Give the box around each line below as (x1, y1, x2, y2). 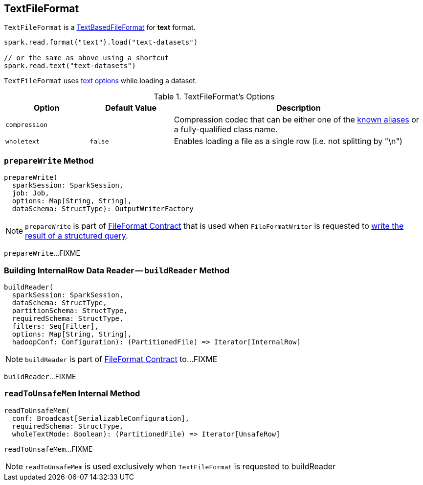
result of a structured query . (25, 231, 128, 241)
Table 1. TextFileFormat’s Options (154, 92, 275, 102)
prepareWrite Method (4, 155, 94, 166)
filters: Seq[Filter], (12, 322, 99, 330)
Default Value (105, 103, 156, 113)
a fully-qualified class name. (174, 124, 278, 135)
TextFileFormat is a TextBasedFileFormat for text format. (4, 23, 196, 32)
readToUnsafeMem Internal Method (4, 388, 140, 399)
